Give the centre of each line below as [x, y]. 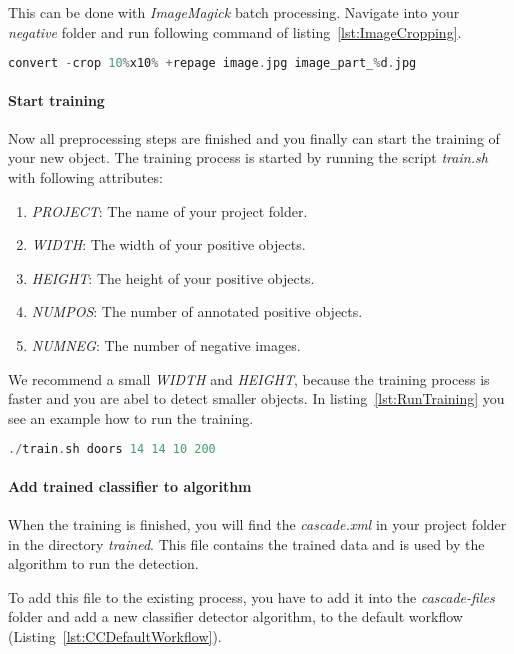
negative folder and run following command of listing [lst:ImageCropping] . [235, 31]
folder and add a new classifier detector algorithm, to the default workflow [235, 616]
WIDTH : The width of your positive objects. [168, 244]
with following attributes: [85, 177]
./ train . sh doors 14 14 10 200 [112, 449]
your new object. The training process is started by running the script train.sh [248, 157]
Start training [56, 99]
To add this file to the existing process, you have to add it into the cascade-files [251, 596]
